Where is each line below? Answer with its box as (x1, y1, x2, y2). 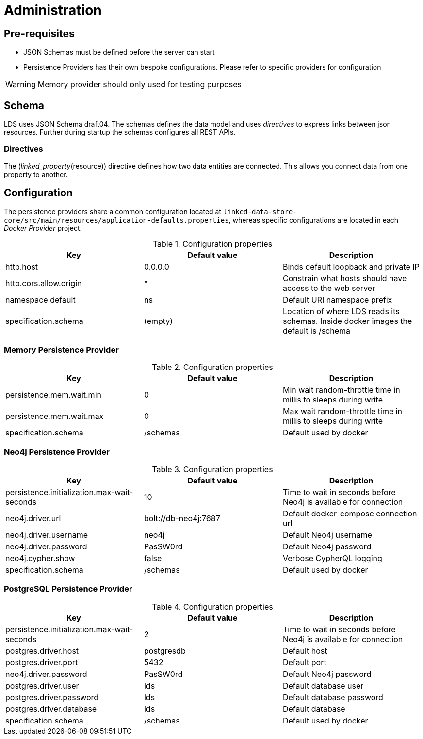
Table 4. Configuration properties (152, 601, 273, 611)
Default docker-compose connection (282, 509, 417, 519)
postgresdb (144, 645, 186, 656)
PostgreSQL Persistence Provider (4, 584, 132, 594)
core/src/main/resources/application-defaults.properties (4, 216, 229, 224)
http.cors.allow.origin (5, 278, 82, 288)
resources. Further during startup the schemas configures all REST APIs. (4, 128, 236, 137)
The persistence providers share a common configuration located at (4, 207, 222, 216)
